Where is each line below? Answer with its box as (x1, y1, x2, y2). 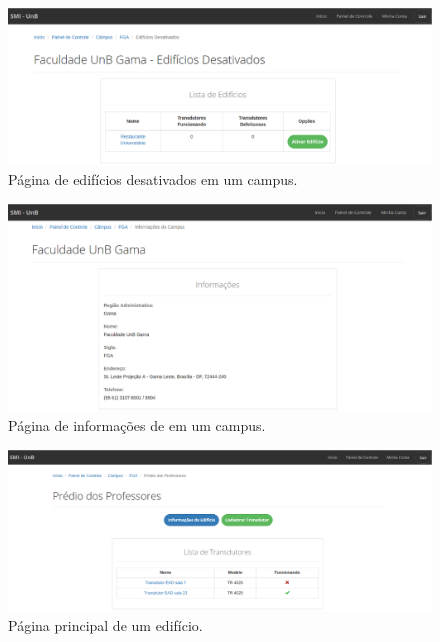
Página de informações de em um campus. (8, 414, 266, 435)
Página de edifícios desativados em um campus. (8, 168, 298, 189)
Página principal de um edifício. (8, 615, 203, 636)
